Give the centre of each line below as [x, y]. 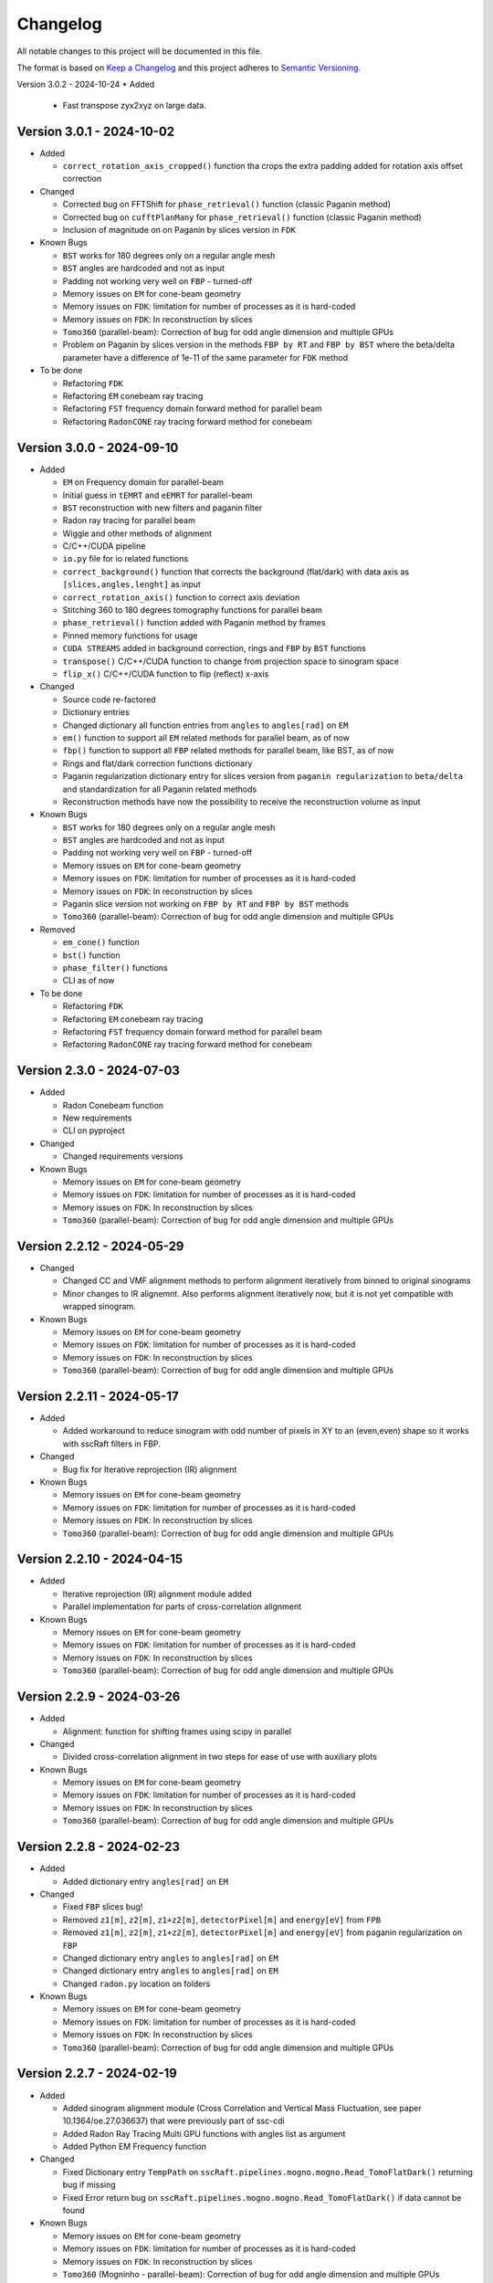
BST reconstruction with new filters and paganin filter [163, 508]
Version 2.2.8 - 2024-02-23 [99, 1847]
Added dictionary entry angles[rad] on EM [145, 1881]
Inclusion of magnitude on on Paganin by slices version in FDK [179, 229]
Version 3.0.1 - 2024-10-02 [96, 131]
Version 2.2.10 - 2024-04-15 [100, 1559]
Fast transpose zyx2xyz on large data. [135, 105]
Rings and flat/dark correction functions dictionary [157, 763]
